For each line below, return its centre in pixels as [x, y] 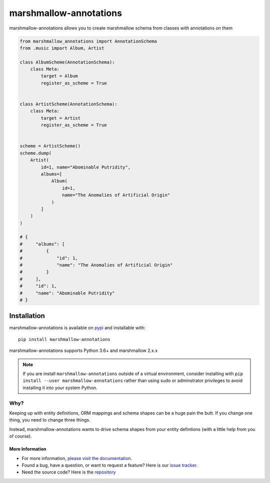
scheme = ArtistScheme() [50, 146]
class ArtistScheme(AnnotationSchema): [68, 104]
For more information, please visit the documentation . [77, 458]
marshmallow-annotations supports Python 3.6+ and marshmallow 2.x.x [83, 350]
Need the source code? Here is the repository [69, 472]
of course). [20, 436]
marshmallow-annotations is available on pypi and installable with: [77, 328]
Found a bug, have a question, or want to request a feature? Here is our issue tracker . [109, 465]
